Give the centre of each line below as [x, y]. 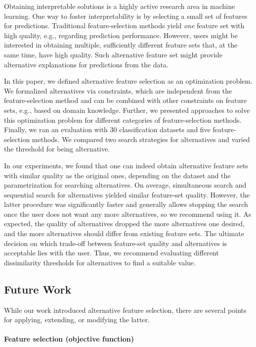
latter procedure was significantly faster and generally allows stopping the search [126, 204]
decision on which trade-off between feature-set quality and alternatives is [116, 243]
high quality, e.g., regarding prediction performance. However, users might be [121, 35]
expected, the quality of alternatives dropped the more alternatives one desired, [124, 223]
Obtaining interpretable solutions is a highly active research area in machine [120, 6]
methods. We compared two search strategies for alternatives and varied [141, 139]
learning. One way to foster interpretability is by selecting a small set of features [126, 16]
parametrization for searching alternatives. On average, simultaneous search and [125, 185]
